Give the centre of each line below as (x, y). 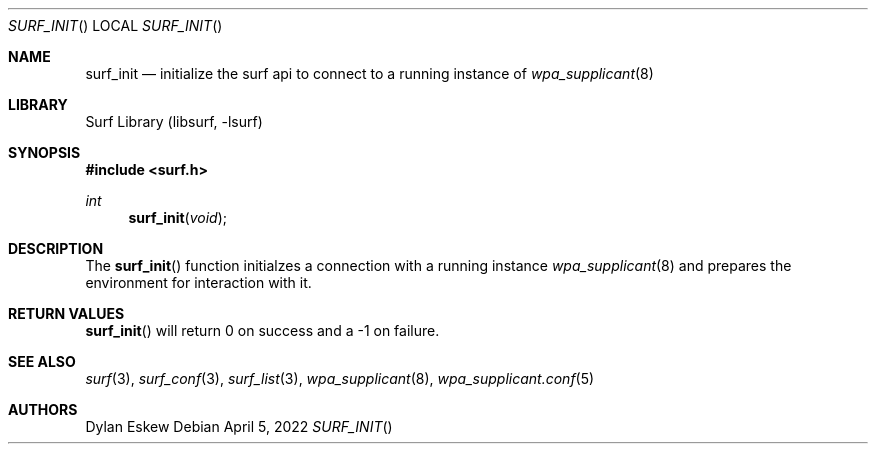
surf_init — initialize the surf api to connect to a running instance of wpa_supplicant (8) (369, 73)
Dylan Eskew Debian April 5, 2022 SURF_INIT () (239, 426)
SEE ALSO (42, 361)
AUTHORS (43, 409)
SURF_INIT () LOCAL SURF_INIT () (115, 25)
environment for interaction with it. (198, 282)
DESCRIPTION (56, 248)
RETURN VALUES (66, 313)
